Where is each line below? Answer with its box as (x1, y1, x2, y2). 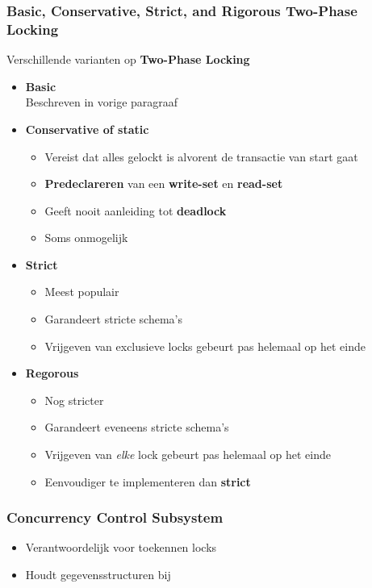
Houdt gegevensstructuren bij (25, 566, 171, 583)
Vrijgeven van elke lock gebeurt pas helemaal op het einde (44, 446, 331, 463)
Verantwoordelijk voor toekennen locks (25, 539, 217, 556)
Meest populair (44, 283, 119, 300)
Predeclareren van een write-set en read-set (44, 175, 283, 192)
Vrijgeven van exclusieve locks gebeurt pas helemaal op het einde (44, 337, 366, 354)
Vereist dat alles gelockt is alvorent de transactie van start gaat (44, 148, 358, 165)
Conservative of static (25, 120, 149, 137)
